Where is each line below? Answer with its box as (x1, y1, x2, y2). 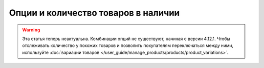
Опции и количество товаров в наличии (9, 7, 180, 18)
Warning (22, 27, 40, 33)
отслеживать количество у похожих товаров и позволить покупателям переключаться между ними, (22, 43, 234, 48)
